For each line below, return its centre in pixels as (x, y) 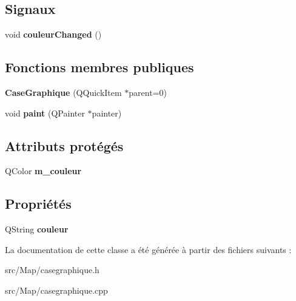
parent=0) (148, 92)
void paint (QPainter (45, 113)
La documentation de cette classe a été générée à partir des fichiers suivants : (148, 249)
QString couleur (37, 229)
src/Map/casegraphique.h (52, 270)
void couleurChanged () (53, 34)
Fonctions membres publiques (99, 67)
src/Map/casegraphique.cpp (56, 290)
